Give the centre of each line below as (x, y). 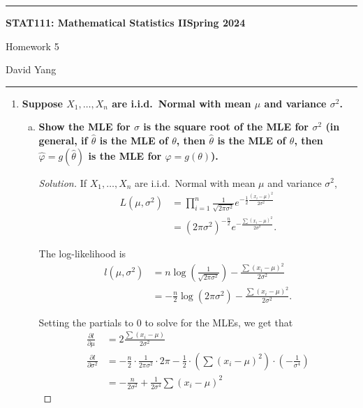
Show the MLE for (84, 127)
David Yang (31, 69)
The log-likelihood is (82, 254)
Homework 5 (32, 46)
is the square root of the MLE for (226, 127)
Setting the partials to (86, 322)
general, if (63, 140)
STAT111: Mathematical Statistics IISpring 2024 (126, 22)
